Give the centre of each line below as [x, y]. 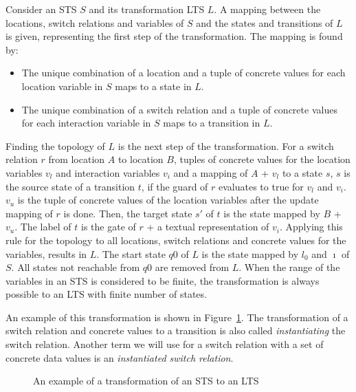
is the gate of [109, 227]
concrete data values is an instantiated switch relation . [120, 357]
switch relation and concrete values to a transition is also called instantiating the [176, 330]
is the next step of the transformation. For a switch [226, 145]
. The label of [43, 227]
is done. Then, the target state [128, 213]
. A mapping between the [267, 9]
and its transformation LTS [147, 9]
